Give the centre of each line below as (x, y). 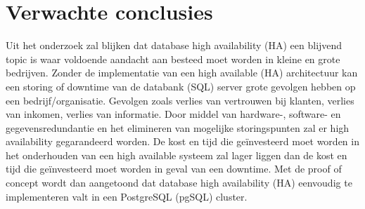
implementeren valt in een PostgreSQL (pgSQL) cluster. (127, 196)
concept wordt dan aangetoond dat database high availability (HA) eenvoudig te (179, 183)
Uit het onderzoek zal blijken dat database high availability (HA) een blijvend (174, 45)
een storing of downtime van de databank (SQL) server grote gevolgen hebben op (181, 86)
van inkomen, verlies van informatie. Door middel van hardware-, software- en (173, 114)
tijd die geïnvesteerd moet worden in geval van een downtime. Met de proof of (174, 169)
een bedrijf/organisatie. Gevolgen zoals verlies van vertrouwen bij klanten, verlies (180, 100)
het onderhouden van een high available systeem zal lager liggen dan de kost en (177, 155)
